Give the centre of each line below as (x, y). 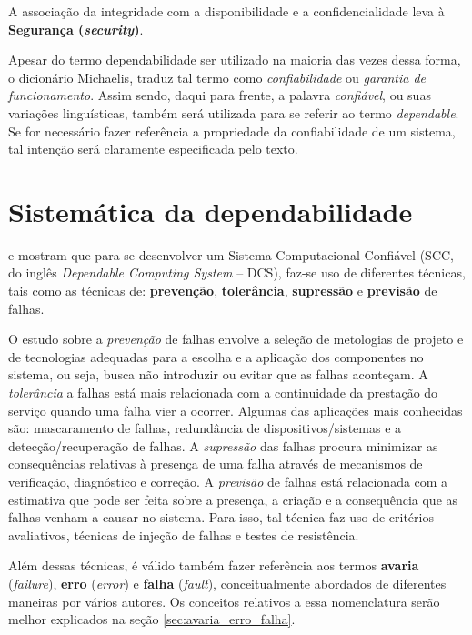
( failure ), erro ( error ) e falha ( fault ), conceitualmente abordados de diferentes (227, 583)
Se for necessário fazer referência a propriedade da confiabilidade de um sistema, (232, 131)
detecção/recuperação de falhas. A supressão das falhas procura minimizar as (223, 445)
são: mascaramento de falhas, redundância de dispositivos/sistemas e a (205, 428)
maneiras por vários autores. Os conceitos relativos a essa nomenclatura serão (224, 601)
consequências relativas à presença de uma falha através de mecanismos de (216, 464)
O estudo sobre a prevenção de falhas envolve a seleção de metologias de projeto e (236, 339)
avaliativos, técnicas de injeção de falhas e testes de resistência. (184, 534)
